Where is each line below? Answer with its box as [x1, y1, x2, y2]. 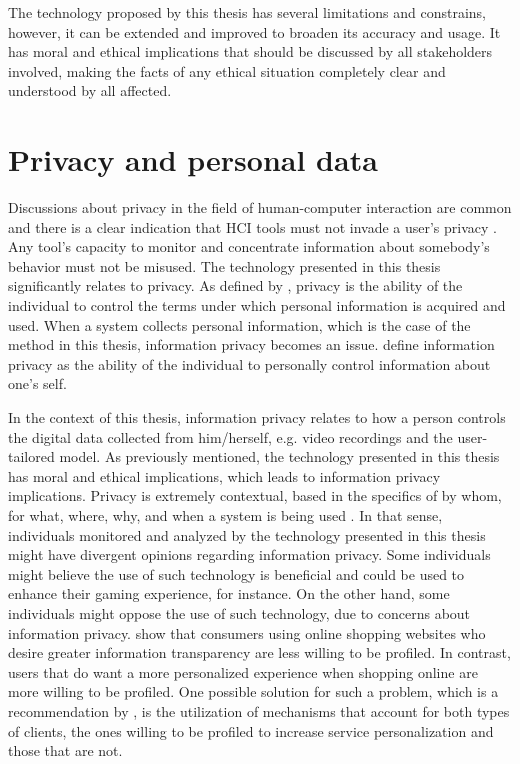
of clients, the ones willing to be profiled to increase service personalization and [8, 720, 494, 741]
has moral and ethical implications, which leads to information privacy [8, 465, 441, 486]
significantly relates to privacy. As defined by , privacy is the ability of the [8, 275, 463, 296]
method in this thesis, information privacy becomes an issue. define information [8, 334, 495, 355]
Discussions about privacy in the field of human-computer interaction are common [8, 197, 512, 218]
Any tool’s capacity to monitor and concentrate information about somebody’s [8, 236, 490, 257]
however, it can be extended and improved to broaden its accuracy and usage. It [8, 21, 501, 42]
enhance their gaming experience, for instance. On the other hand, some [8, 583, 450, 604]
